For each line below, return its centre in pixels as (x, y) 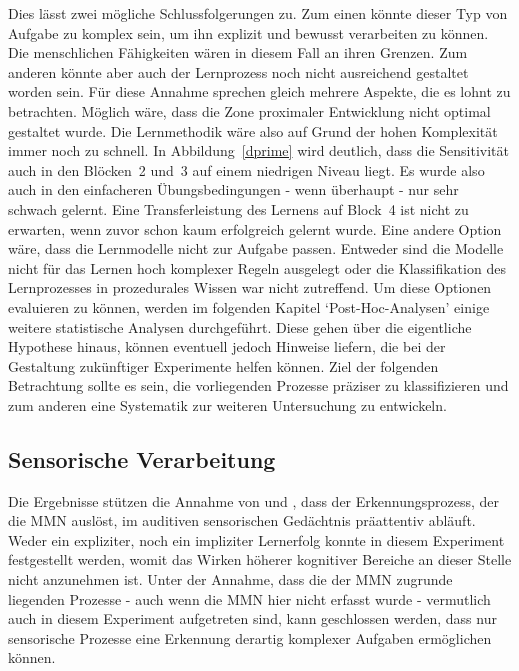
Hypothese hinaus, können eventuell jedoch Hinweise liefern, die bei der (227, 346)
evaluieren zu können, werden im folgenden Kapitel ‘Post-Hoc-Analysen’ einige (249, 306)
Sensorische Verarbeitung (142, 458)
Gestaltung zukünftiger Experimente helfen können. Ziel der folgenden (223, 365)
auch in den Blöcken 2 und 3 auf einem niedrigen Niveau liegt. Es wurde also (246, 169)
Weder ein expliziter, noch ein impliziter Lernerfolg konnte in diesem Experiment (256, 539)
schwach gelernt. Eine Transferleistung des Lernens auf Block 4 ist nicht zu (238, 208)
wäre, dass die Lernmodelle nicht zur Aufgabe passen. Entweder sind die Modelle (256, 248)
